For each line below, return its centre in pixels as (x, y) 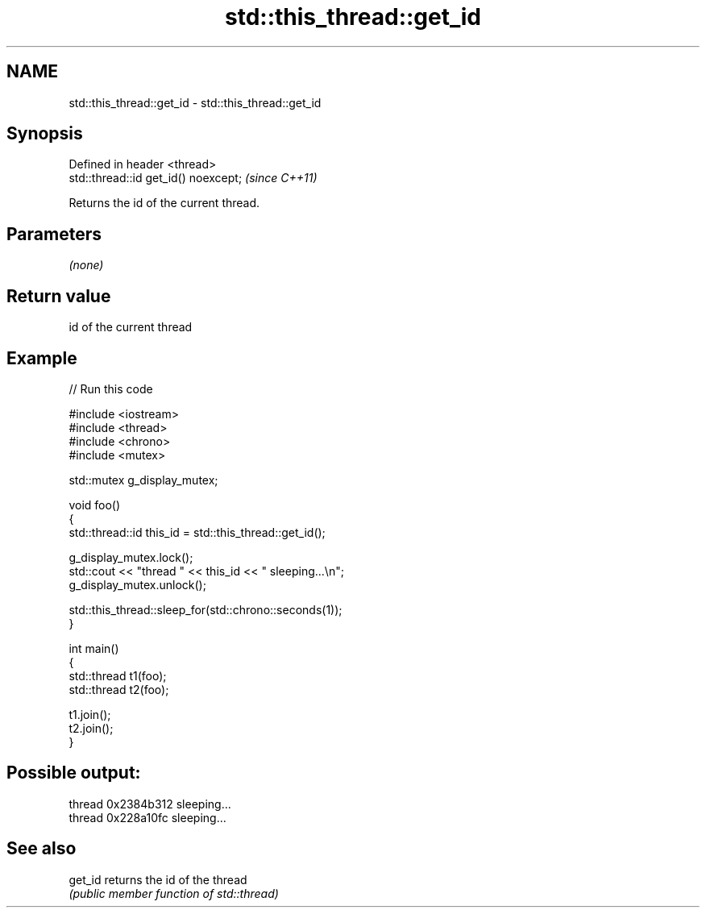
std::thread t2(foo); (119, 689)
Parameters (54, 234)
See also (42, 849)
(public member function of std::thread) (174, 893)
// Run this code (111, 388)
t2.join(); (91, 728)
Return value (59, 296)
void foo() (95, 505)
